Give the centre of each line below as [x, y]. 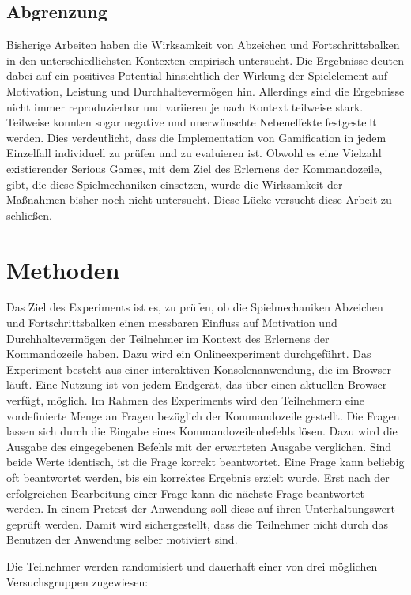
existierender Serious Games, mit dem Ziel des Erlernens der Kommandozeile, [194, 168]
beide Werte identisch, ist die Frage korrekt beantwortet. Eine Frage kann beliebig [205, 462]
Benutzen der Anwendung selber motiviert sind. [122, 539]
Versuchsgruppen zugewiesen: [77, 581]
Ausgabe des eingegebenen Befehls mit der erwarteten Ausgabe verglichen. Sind [199, 446]
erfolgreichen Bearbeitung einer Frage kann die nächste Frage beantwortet [185, 493]
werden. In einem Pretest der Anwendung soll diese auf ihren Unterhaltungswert [201, 508]
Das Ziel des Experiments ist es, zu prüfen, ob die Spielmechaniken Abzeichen [195, 307]
